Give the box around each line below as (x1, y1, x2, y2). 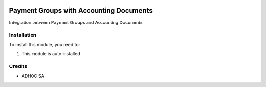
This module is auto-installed (21, 51, 81, 57)
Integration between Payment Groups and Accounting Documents (9, 20, 143, 25)
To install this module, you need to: (9, 42, 80, 47)
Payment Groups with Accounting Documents (9, 6, 153, 15)
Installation (9, 32, 37, 39)
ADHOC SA (21, 73, 44, 79)
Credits (9, 63, 27, 69)
